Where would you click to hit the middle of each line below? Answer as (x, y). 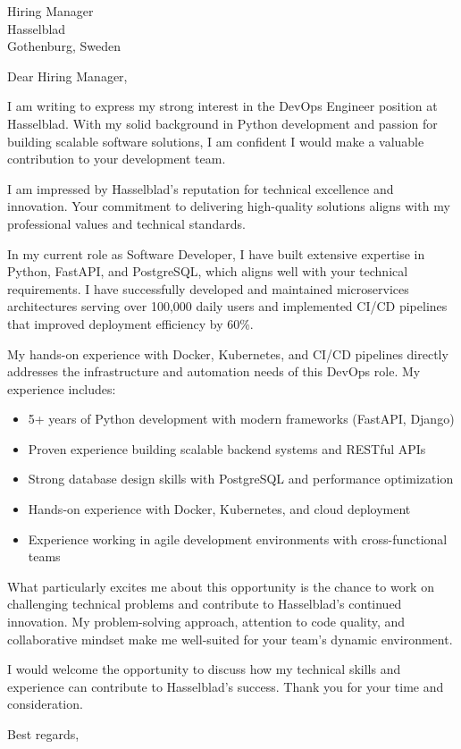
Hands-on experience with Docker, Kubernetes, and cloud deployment (219, 509)
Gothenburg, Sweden (64, 46)
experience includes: (62, 388)
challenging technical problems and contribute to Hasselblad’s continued (205, 604)
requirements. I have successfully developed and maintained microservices (208, 288)
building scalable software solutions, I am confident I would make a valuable (216, 141)
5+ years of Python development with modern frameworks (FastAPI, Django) (241, 419)
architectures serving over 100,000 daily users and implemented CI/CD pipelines (227, 306)
